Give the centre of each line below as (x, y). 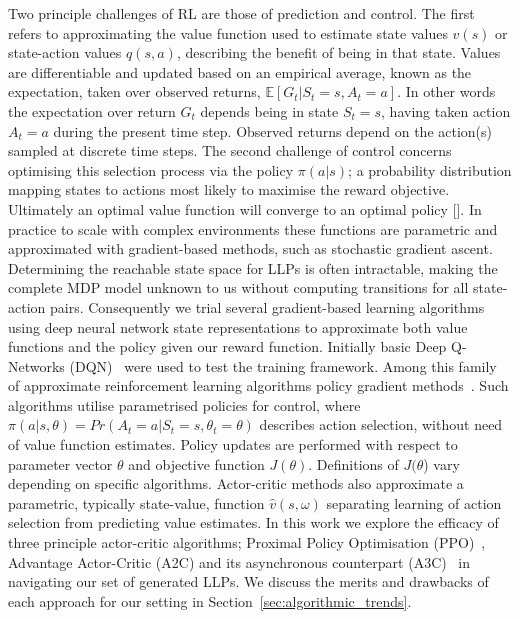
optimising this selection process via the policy (151, 169)
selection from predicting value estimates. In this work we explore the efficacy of (253, 522)
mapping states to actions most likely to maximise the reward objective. (229, 189)
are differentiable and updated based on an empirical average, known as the (240, 71)
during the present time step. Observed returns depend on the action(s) (273, 130)
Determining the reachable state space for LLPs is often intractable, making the (253, 267)
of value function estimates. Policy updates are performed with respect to (233, 444)
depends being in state (269, 110)
